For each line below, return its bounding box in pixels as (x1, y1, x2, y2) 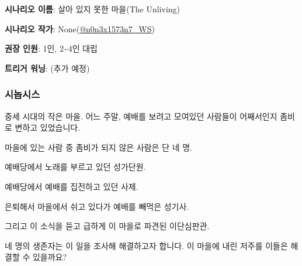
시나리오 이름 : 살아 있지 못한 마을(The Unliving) (5, 3, 180, 15)
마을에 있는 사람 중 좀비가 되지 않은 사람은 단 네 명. (5, 141, 192, 153)
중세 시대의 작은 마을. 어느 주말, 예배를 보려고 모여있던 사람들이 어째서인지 (5, 110, 277, 122)
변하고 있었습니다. (15, 121, 81, 134)
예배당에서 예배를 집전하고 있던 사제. (5, 180, 138, 192)
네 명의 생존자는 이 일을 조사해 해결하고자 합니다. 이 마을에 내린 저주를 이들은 (5, 239, 288, 251)
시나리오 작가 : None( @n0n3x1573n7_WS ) (5, 22, 155, 35)
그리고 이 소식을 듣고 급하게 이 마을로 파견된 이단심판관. (5, 220, 210, 232)
